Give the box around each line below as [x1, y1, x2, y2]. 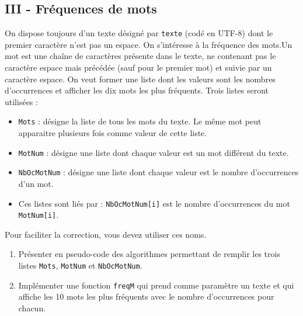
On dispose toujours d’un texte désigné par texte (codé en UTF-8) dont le [5, 27, 273, 39]
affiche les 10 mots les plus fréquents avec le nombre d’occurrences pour [18, 290, 274, 303]
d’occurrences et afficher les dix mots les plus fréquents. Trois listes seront [5, 84, 269, 96]
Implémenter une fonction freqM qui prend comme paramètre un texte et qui [18, 279, 294, 291]
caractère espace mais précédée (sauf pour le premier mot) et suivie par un [5, 61, 272, 74]
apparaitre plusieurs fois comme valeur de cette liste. [18, 127, 207, 139]
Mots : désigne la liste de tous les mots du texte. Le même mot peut [18, 115, 262, 127]
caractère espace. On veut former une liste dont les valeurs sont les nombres [5, 72, 276, 85]
